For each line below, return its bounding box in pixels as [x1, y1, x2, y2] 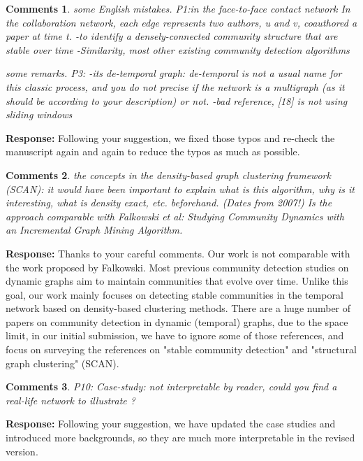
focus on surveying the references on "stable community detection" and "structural [6, 342, 357, 357]
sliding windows [6, 107, 73, 122]
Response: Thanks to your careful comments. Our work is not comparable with [6, 246, 350, 260]
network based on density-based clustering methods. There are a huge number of [6, 301, 351, 315]
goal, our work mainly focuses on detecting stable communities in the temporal [6, 287, 343, 302]
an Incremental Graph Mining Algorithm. [6, 222, 183, 237]
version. [6, 444, 38, 458]
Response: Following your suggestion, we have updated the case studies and [6, 416, 336, 431]
